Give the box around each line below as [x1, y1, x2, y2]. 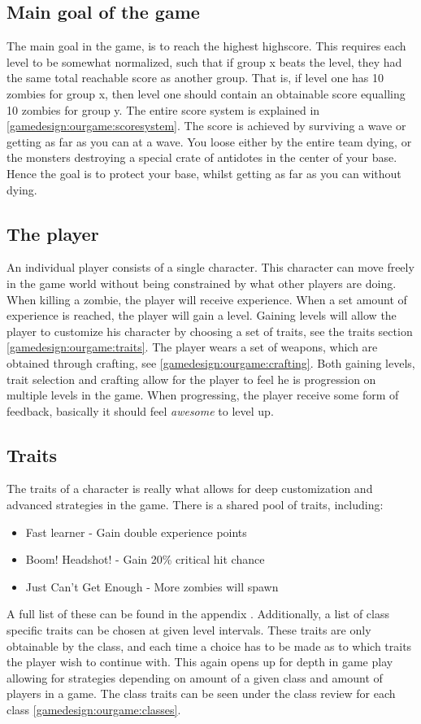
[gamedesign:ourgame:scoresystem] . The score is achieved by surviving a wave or [7, 117, 406, 134]
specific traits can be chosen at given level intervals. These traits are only [7, 622, 371, 639]
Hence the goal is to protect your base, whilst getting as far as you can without [7, 164, 401, 181]
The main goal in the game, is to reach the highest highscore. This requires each [7, 37, 406, 55]
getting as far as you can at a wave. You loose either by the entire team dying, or [7, 133, 412, 150]
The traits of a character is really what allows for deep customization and [7, 480, 373, 497]
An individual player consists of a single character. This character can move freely [7, 259, 414, 276]
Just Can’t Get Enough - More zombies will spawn [25, 578, 279, 595]
